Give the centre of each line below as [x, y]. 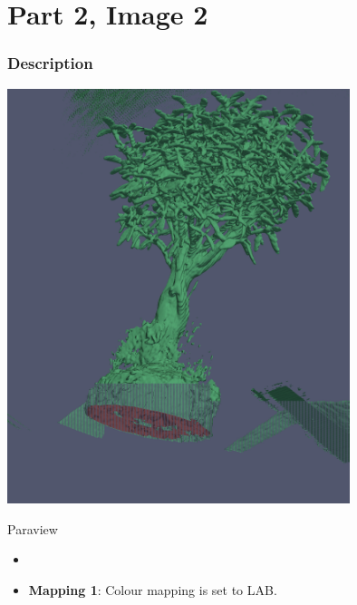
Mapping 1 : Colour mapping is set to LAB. [153, 589]
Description [50, 63]
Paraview [33, 528]
